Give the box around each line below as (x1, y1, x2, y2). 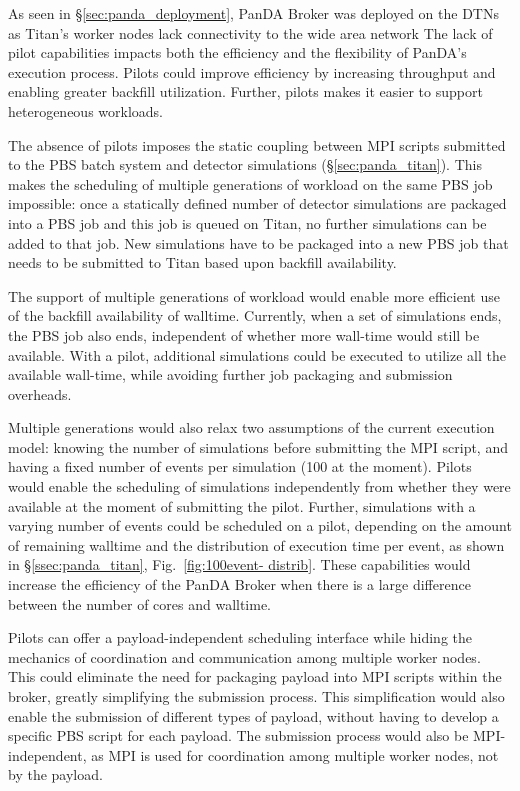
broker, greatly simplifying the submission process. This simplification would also (8, 686, 505, 706)
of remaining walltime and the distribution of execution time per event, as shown (8, 534, 505, 555)
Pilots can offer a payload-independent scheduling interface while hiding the (8, 627, 473, 648)
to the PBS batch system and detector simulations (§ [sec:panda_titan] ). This (8, 154, 482, 175)
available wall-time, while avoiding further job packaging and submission (8, 364, 453, 385)
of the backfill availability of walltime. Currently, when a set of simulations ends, (8, 305, 502, 326)
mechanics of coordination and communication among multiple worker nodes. (8, 646, 481, 667)
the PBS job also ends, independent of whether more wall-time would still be (8, 324, 480, 345)
